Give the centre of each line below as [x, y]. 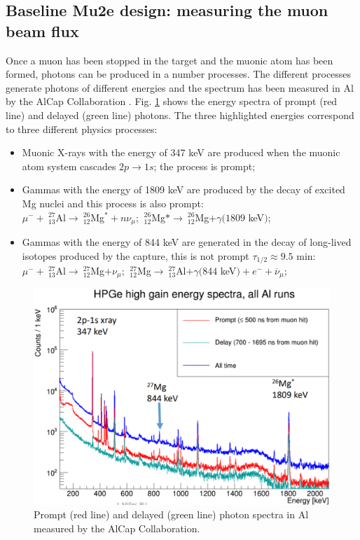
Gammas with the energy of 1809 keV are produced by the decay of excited [184, 189]
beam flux [42, 30]
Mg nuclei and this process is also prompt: [113, 203]
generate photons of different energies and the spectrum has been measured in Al [180, 87]
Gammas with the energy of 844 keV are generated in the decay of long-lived [187, 241]
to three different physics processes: [82, 129]
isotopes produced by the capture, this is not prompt [136, 255]
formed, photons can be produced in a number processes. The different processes [179, 74]
